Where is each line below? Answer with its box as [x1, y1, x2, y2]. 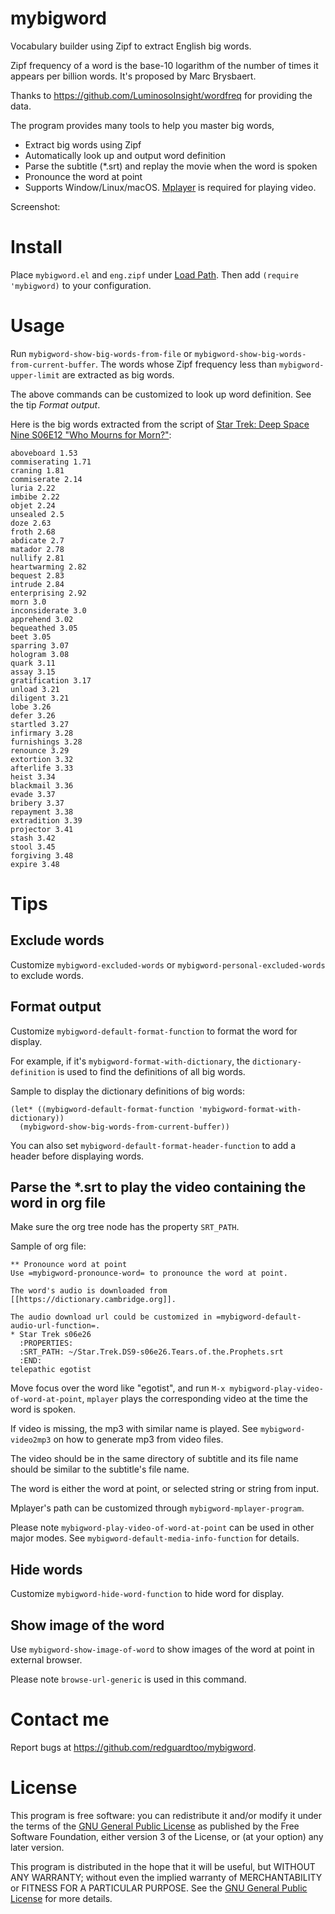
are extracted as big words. [61, 368, 175, 381]
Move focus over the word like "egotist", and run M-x [10, 1382, 226, 1394]
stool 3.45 [10, 842, 56, 852]
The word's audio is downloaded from [10, 1286, 168, 1296]
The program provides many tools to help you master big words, [10, 119, 275, 131]
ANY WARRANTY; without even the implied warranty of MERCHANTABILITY [10, 1871, 323, 1883]
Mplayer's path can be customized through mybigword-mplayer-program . [10, 1502, 305, 1514]
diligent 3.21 [10, 693, 70, 703]
